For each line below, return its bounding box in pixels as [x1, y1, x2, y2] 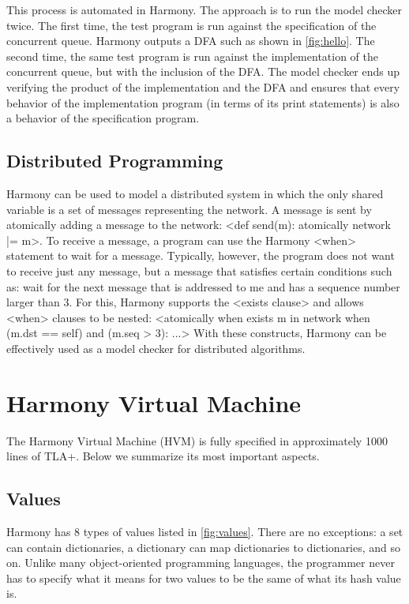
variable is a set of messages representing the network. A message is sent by [6, 201, 372, 217]
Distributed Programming [6, 148, 223, 173]
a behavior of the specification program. [6, 110, 200, 126]
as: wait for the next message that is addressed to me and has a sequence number [6, 278, 400, 294]
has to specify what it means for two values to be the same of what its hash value [6, 569, 401, 586]
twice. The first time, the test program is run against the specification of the [6, 17, 377, 33]
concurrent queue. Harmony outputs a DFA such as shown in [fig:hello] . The [6, 32, 375, 49]
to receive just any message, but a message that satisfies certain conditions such [6, 262, 392, 279]
